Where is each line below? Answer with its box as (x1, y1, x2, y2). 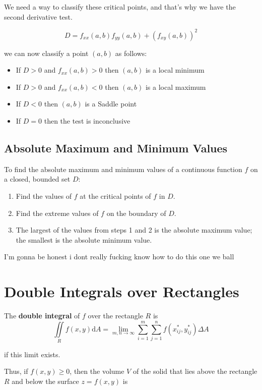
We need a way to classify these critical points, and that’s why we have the (4, 2, 236, 12)
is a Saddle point (85, 98, 137, 109)
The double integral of (4, 310, 80, 321)
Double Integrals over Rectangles (4, 281, 239, 302)
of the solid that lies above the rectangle (133, 366, 257, 376)
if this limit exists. (4, 349, 60, 359)
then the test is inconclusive (44, 116, 130, 126)
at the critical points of (80, 191, 151, 201)
